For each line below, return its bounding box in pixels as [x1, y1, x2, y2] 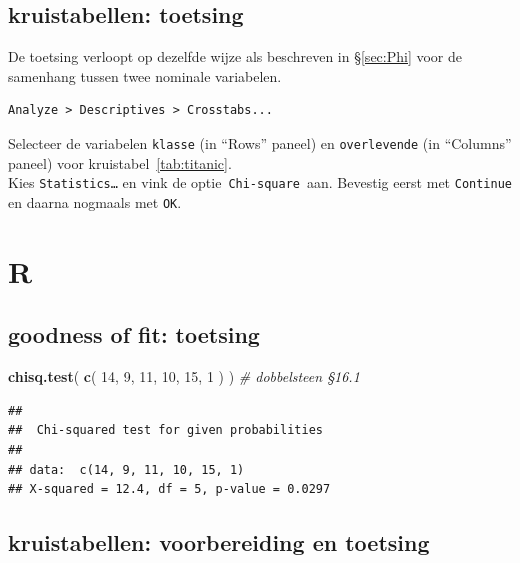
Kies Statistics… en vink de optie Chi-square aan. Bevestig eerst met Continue [8, 172, 512, 193]
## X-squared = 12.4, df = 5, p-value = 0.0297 [8, 482, 331, 497]
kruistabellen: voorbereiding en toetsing [8, 527, 430, 558]
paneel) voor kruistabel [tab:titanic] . [8, 152, 232, 173]
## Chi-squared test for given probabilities [8, 423, 323, 438]
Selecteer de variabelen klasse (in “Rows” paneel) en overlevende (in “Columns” [8, 132, 512, 153]
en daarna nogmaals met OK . [8, 191, 182, 212]
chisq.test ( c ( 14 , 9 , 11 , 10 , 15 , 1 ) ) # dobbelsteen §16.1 [8, 366, 360, 387]
